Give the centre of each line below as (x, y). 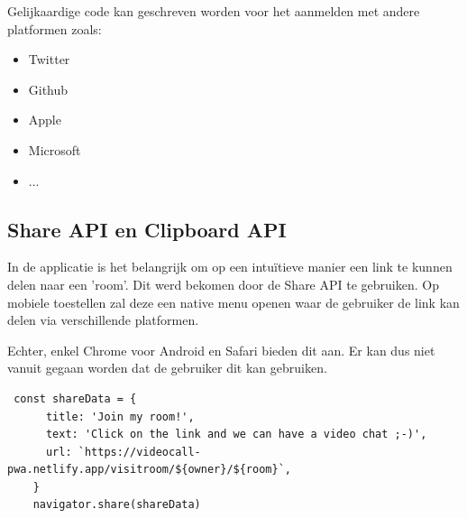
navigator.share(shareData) (117, 505)
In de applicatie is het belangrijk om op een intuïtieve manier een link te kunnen (230, 267)
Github (48, 89)
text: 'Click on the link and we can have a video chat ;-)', (236, 435)
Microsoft (55, 149)
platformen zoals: (55, 28)
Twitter (49, 59)
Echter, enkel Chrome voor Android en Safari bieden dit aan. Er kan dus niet (221, 350)
